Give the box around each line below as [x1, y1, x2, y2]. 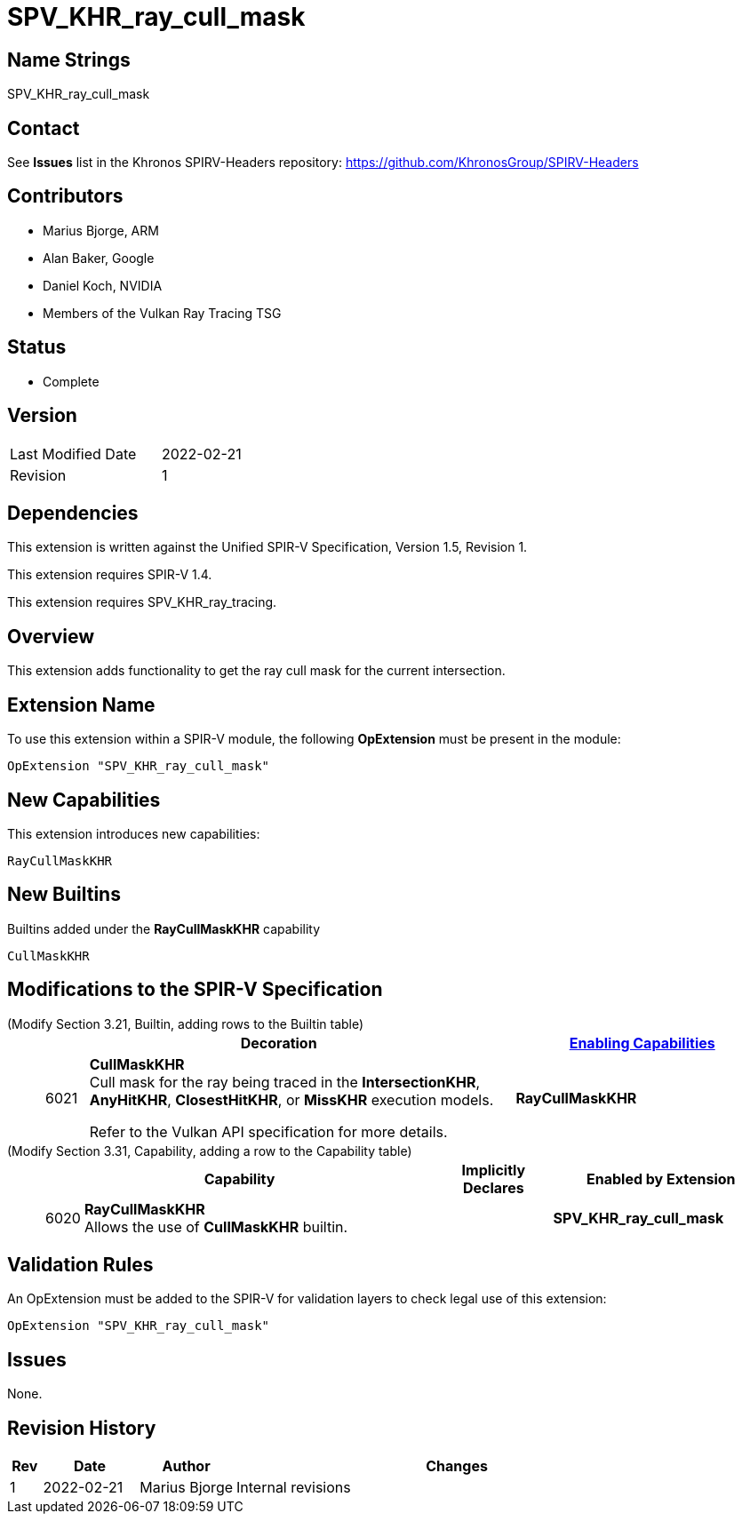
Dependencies [7, 501, 139, 524]
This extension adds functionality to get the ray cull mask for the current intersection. [7, 663, 506, 679]
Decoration [240, 1033, 317, 1052]
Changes [426, 1457, 488, 1476]
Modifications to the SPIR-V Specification [7, 978, 383, 1001]
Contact [7, 116, 80, 139]
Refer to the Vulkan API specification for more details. [89, 1122, 448, 1141]
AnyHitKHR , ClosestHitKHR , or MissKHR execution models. [89, 1090, 494, 1109]
